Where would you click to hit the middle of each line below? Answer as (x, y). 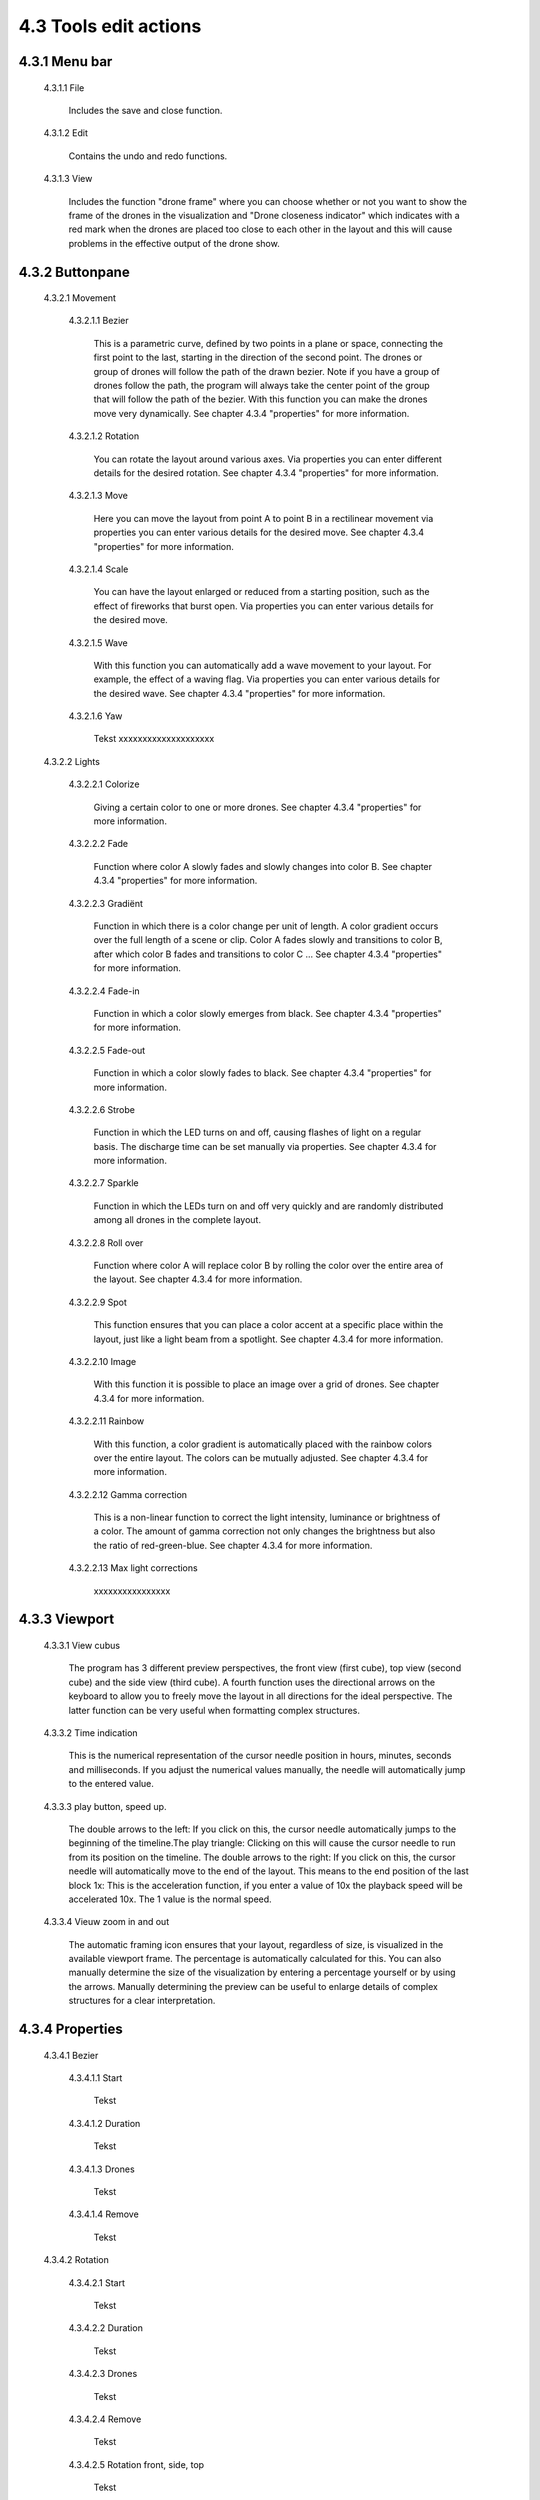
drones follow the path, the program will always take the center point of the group (261, 386)
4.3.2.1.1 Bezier (98, 321)
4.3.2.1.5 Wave (98, 642)
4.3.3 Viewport (66, 1619)
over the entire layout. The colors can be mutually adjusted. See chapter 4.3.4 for (261, 1457)
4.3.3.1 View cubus (81, 1646)
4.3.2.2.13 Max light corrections (133, 1568)
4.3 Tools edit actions (110, 26)
